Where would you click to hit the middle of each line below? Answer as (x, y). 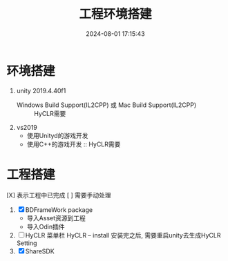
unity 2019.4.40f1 (41, 90)
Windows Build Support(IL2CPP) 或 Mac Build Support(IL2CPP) (106, 105)
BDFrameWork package (59, 210)
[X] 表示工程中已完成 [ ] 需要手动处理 (59, 195)
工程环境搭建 (115, 14)
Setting (27, 243)
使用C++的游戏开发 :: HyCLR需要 (74, 144)
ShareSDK (40, 251)
